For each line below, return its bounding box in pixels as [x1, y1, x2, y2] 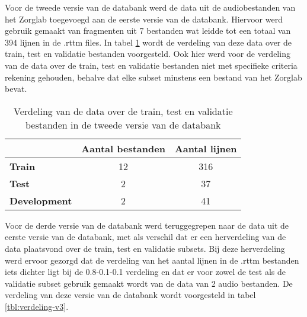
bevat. [5, 82, 27, 95]
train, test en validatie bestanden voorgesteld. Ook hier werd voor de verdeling [5, 47, 290, 60]
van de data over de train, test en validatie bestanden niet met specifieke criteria [5, 59, 298, 71]
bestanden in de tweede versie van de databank [25, 117, 221, 132]
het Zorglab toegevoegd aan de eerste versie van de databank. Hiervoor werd [5, 12, 283, 25]
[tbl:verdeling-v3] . [5, 300, 69, 312]
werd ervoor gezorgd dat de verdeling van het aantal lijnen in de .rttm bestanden [5, 254, 299, 266]
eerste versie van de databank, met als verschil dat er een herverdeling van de [5, 230, 286, 243]
